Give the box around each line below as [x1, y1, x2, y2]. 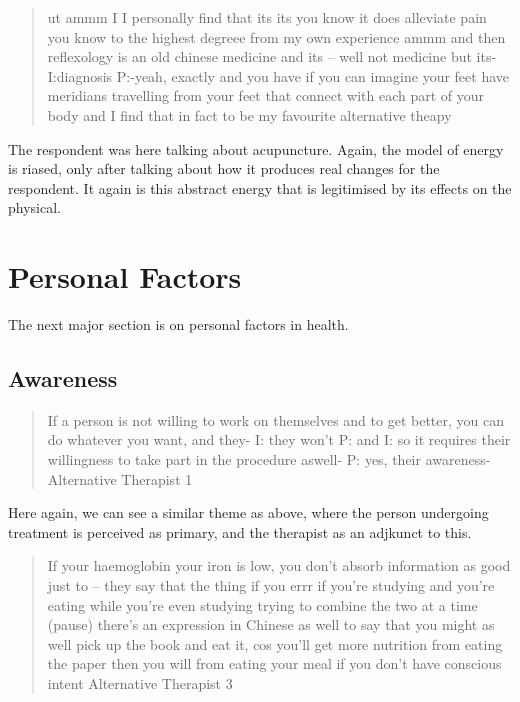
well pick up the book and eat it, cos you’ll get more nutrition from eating [47, 633, 503, 654]
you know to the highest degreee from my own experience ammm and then [47, 26, 506, 47]
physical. [8, 197, 61, 218]
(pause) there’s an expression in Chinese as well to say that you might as [47, 614, 495, 635]
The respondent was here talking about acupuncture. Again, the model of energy [8, 138, 504, 159]
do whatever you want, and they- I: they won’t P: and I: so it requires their [47, 429, 511, 450]
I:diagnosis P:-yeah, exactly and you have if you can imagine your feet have [47, 65, 510, 86]
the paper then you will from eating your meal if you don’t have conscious [47, 653, 502, 674]
